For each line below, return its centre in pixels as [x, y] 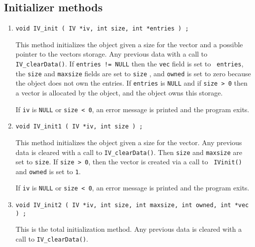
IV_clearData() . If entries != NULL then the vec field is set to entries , [129, 64]
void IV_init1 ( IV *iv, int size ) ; [79, 127]
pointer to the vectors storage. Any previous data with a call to [111, 54]
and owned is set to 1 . [48, 171]
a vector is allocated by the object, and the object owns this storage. [119, 93]
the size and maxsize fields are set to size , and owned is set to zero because [133, 73]
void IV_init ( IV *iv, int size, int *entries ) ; [102, 29]
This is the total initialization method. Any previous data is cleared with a [128, 229]
